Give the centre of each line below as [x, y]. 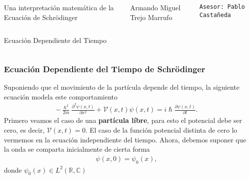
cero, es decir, [24, 130]
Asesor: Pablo [222, 7]
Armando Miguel [155, 7]
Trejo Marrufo [151, 17]
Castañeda [215, 15]
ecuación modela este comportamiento [61, 96]
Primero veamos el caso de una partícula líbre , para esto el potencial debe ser [123, 120]
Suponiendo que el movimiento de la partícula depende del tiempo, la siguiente [122, 87]
